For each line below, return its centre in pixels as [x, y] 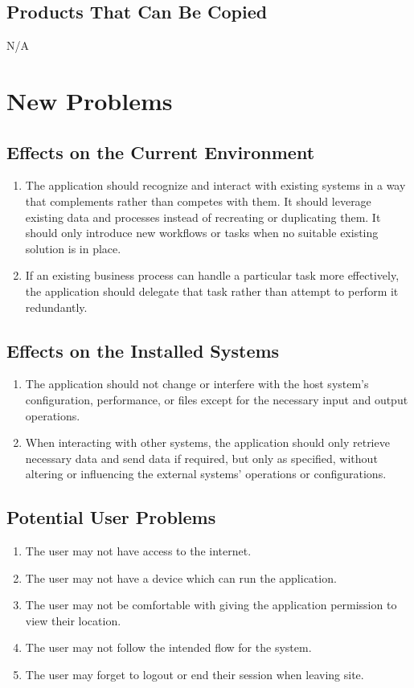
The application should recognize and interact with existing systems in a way [215, 185]
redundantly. [56, 307]
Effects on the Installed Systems [143, 350]
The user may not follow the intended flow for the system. [168, 647]
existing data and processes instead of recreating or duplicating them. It [203, 217]
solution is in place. [73, 248]
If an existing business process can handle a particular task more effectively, [212, 275]
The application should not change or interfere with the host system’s [197, 384]
